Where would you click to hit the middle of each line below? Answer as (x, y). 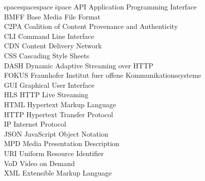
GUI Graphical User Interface (49, 85)
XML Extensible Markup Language (58, 173)
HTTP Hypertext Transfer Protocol (59, 114)
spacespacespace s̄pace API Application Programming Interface (101, 6)
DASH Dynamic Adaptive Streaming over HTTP (79, 65)
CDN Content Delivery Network (53, 46)
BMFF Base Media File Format (52, 16)
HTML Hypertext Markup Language (60, 104)
